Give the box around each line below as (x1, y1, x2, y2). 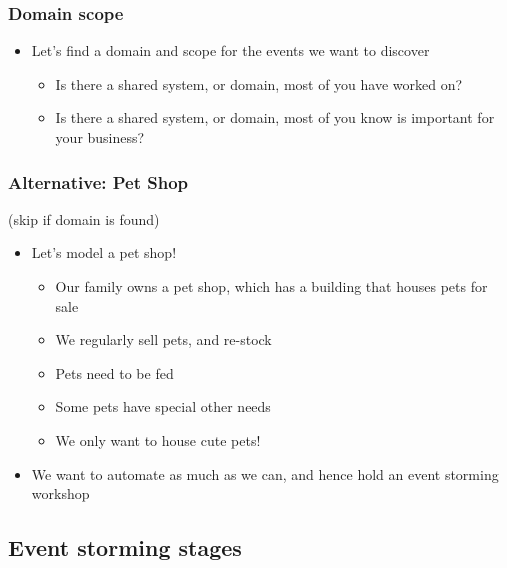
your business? (55, 127, 145, 147)
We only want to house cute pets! (55, 429, 261, 450)
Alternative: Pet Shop (8, 169, 189, 194)
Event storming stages (8, 532, 242, 563)
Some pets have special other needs (55, 396, 271, 417)
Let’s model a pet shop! (31, 242, 177, 263)
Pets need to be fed (55, 362, 174, 383)
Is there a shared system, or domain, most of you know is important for (55, 107, 495, 128)
